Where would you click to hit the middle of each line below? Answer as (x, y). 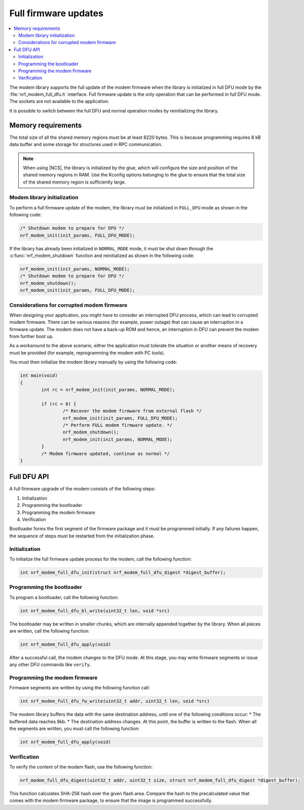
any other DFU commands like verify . (50, 665)
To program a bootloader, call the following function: (64, 597)
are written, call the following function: (49, 631)
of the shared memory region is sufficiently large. (74, 182)
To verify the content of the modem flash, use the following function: (81, 767)
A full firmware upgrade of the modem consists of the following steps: (82, 489)
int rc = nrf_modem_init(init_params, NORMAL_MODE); (108, 390)
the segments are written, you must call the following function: (74, 729)
